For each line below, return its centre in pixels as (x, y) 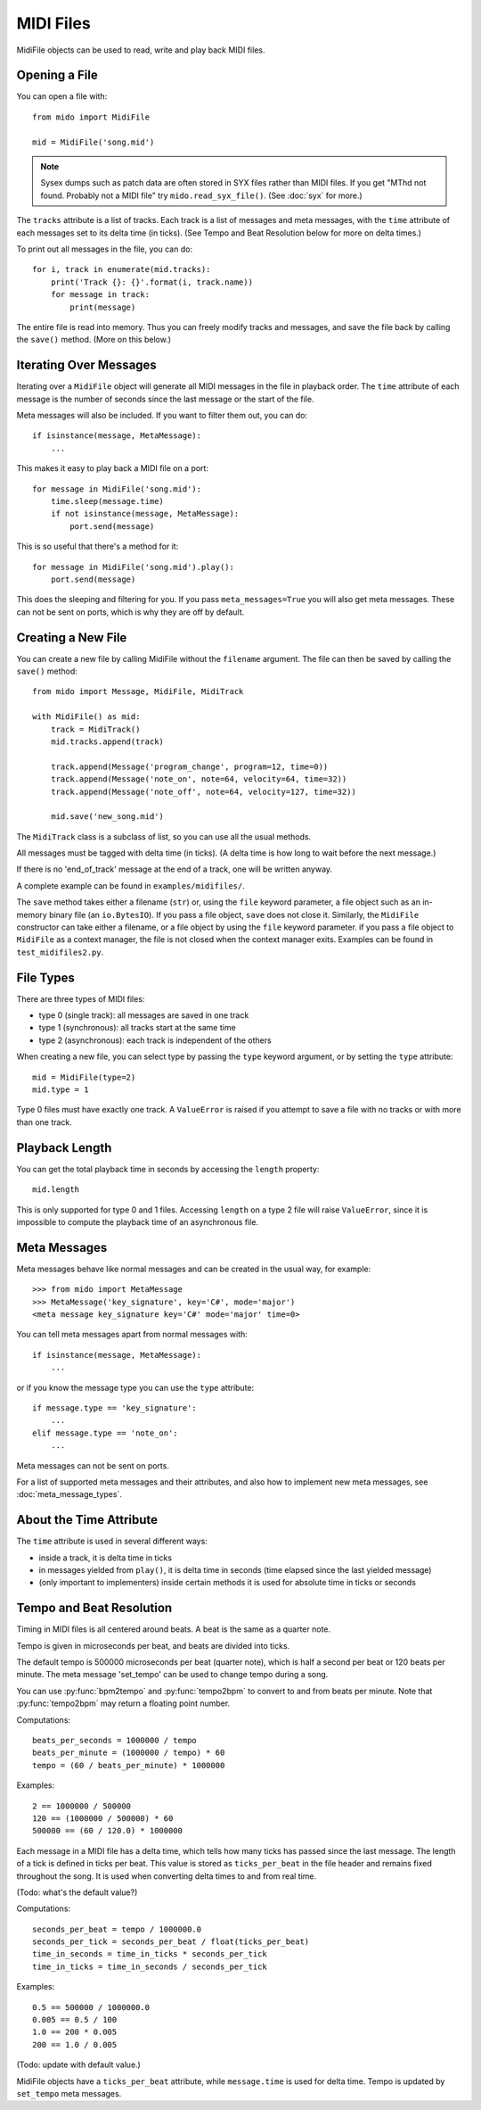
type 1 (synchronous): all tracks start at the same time (137, 1028)
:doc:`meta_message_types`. (69, 1494)
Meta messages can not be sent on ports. (93, 1465)
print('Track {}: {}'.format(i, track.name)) (152, 282)
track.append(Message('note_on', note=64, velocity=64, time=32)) (199, 779)
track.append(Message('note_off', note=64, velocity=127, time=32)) (203, 791)
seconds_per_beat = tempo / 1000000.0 (117, 1929)
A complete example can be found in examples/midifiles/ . (130, 885)
